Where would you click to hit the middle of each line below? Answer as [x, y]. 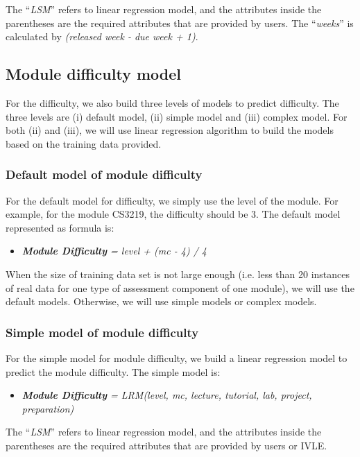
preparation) [48, 408]
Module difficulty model [93, 74]
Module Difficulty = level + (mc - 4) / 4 [114, 251]
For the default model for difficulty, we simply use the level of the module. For [172, 200]
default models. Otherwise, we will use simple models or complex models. [161, 301]
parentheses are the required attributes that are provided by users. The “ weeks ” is [180, 23]
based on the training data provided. [84, 143]
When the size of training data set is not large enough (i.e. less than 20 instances [178, 274]
